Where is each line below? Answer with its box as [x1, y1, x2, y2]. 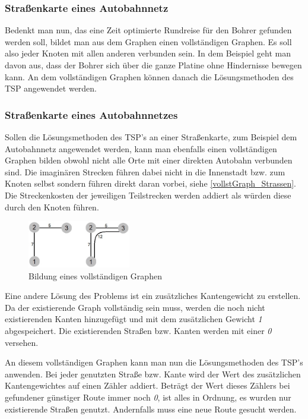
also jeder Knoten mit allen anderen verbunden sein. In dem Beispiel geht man [5, 47, 291, 59]
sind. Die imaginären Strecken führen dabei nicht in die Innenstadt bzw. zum [5, 165, 285, 178]
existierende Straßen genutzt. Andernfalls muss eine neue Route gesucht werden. [5, 402, 297, 415]
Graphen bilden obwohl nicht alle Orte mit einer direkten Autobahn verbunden [5, 154, 293, 166]
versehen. [5, 336, 39, 348]
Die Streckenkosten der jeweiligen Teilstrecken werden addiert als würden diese [5, 188, 291, 201]
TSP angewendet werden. [5, 82, 97, 94]
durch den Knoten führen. [5, 200, 99, 213]
